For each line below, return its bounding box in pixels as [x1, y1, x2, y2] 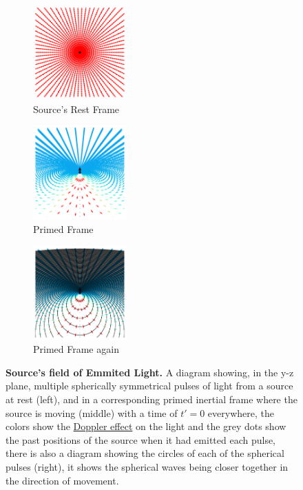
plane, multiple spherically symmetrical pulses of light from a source [6, 378, 293, 393]
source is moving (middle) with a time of [6, 405, 178, 420]
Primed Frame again [33, 342, 119, 356]
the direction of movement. [6, 473, 119, 487]
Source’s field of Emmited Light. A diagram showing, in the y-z [6, 365, 294, 379]
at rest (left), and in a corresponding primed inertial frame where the [6, 391, 297, 406]
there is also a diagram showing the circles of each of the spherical [6, 446, 284, 460]
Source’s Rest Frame [33, 101, 120, 116]
